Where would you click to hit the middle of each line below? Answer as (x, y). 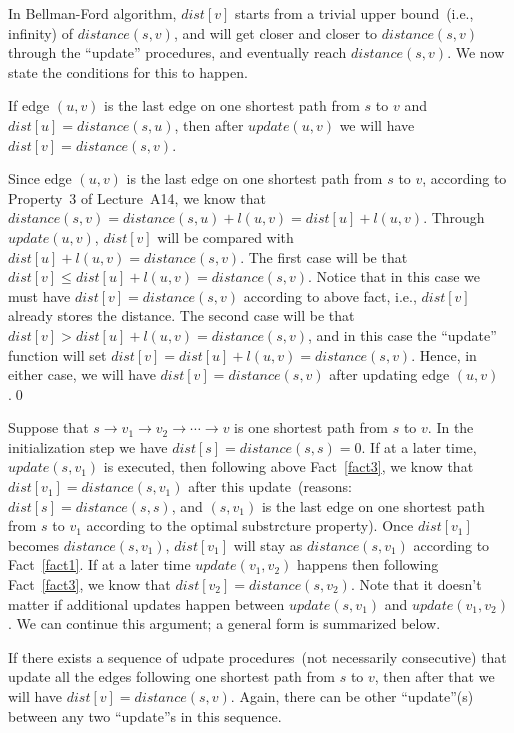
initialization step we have (88, 446)
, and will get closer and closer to (275, 32)
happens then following (367, 564)
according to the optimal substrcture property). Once (250, 525)
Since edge (40, 178)
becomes (34, 544)
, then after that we (434, 676)
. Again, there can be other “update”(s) (352, 696)
